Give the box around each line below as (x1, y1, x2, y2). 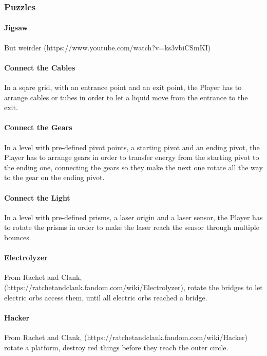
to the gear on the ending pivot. (4, 172, 105, 183)
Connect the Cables (4, 62, 75, 73)
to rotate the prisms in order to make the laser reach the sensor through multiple (4, 222, 259, 233)
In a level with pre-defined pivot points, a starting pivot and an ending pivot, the (4, 141, 260, 152)
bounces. (4, 232, 31, 242)
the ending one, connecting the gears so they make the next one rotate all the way (4, 162, 263, 172)
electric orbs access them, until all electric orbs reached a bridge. (4, 292, 207, 302)
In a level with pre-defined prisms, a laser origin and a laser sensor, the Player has (4, 211, 263, 222)
